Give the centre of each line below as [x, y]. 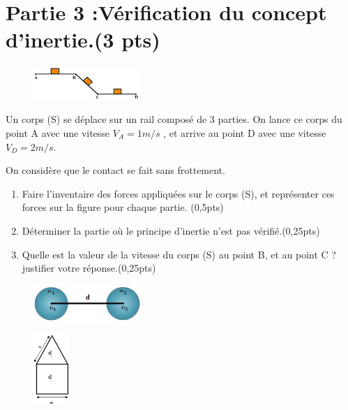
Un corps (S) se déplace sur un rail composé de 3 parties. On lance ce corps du [174, 119]
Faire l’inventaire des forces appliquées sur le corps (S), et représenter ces [178, 193]
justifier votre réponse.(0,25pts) [89, 268]
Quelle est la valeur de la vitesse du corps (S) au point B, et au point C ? [179, 254]
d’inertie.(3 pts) [83, 39]
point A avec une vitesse [58, 132]
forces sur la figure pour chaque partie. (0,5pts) [123, 207]
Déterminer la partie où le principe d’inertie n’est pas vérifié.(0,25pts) [171, 230]
